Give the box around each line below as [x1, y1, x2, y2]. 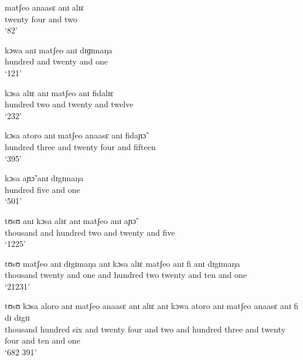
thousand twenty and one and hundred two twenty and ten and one [5, 269, 247, 281]
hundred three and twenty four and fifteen [5, 140, 156, 152]
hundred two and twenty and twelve [5, 98, 134, 110]
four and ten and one [5, 334, 80, 347]
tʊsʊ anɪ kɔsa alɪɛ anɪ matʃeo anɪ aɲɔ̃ [5, 214, 136, 226]
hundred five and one [5, 183, 80, 195]
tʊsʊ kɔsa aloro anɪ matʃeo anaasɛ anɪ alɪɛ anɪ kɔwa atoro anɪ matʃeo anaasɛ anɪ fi [5, 300, 299, 312]
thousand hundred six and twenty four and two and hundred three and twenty [5, 322, 285, 335]
